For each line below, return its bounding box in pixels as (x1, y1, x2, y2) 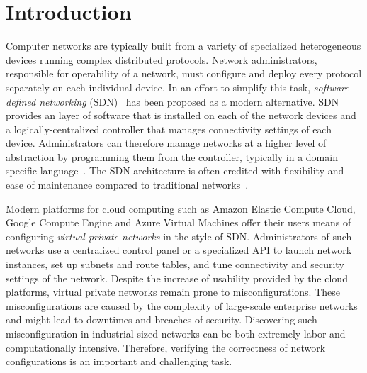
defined (6, 94, 36, 108)
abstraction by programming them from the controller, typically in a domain (6, 149, 338, 164)
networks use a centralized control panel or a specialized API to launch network (6, 243, 352, 257)
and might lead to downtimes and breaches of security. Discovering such (6, 312, 317, 327)
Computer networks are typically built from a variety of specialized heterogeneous (6, 38, 361, 53)
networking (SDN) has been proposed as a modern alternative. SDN (39, 94, 339, 108)
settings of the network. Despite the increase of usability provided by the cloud (6, 270, 348, 285)
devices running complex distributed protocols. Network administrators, (6, 52, 317, 67)
